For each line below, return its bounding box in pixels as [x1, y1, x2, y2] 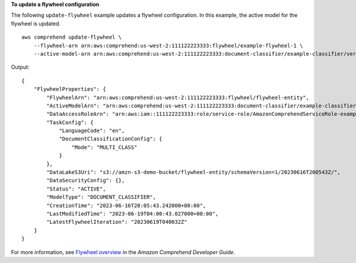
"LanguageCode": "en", [59, 128, 125, 134]
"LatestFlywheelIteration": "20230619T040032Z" [46, 218, 187, 226]
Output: [11, 64, 30, 71]
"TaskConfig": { [46, 119, 94, 126]
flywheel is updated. [11, 20, 61, 27]
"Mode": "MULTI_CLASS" [71, 144, 138, 151]
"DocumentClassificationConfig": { [59, 135, 163, 142]
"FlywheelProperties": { [33, 86, 106, 93]
